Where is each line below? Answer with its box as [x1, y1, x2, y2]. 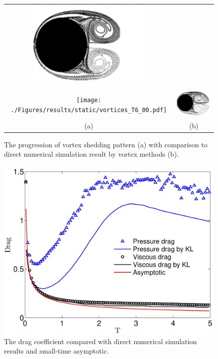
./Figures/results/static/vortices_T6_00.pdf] [10, 106, 167, 114]
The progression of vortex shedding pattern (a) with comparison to [4, 139, 208, 149]
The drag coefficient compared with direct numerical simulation [4, 336, 197, 346]
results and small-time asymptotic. [4, 346, 109, 356]
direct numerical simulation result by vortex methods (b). [4, 149, 179, 159]
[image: [76, 97, 102, 104]
